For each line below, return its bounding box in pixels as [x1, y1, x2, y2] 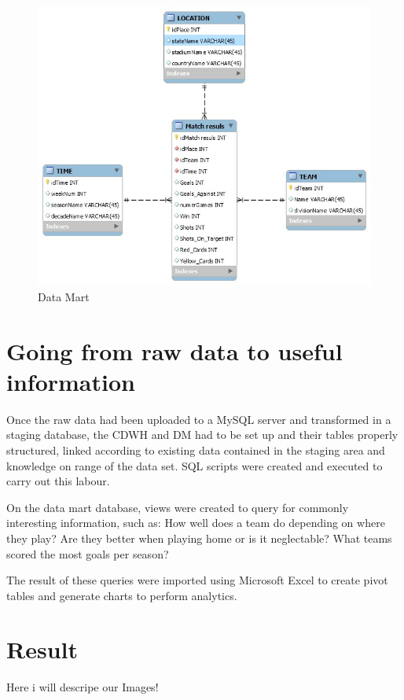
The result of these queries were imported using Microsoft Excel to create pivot [6, 572, 388, 588]
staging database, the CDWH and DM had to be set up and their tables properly [6, 426, 398, 443]
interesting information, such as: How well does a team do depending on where [6, 514, 385, 531]
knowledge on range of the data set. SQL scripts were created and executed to [6, 457, 383, 473]
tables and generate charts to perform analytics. [6, 587, 237, 603]
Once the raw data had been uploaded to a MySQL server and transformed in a [6, 411, 391, 427]
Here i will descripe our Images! [6, 679, 159, 695]
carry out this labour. [6, 473, 110, 489]
